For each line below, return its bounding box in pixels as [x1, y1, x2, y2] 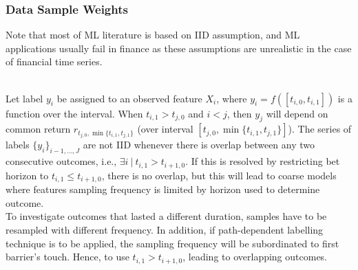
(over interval [137, 122, 193, 136]
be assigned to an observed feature [56, 91, 202, 105]
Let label [6, 91, 43, 105]
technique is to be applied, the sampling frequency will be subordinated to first [6, 236, 339, 250]
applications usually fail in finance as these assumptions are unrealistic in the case [6, 41, 352, 55]
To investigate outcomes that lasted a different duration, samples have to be [6, 209, 327, 223]
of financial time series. [6, 54, 103, 69]
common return [6, 122, 71, 136]
